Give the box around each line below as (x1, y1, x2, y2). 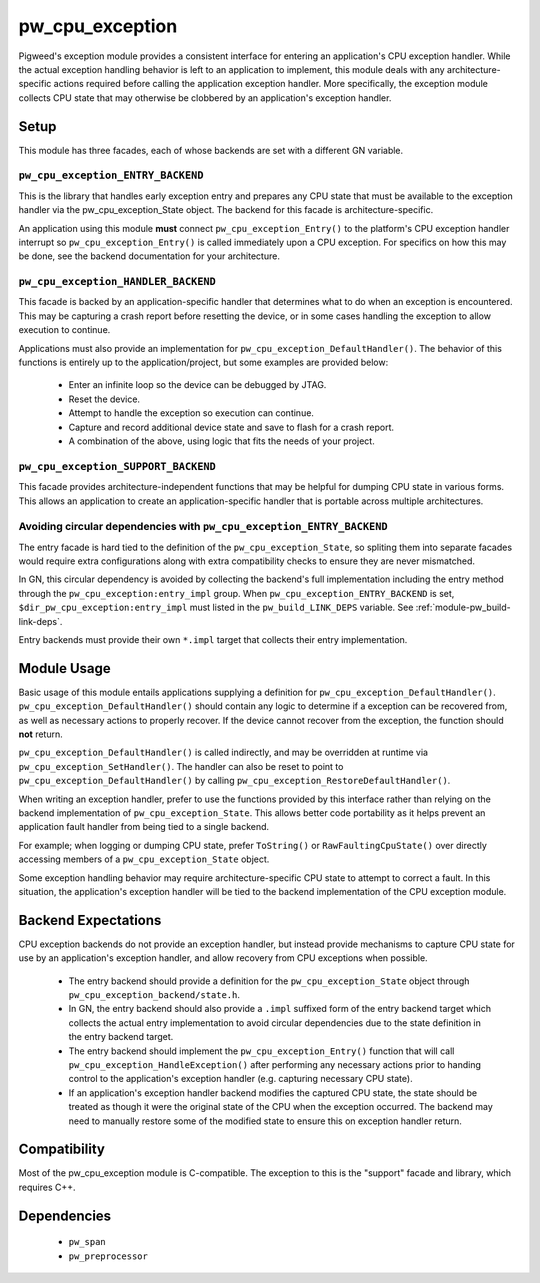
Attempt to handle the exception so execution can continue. (68, 407, 315, 419)
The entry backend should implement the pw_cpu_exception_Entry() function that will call (68, 1045, 455, 1057)
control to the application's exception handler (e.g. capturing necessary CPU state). (68, 1073, 414, 1085)
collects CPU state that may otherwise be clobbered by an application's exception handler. (18, 91, 392, 104)
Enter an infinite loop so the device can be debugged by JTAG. (68, 379, 327, 391)
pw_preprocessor (68, 1250, 149, 1262)
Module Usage (18, 660, 112, 677)
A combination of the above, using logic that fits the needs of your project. (68, 435, 375, 447)
